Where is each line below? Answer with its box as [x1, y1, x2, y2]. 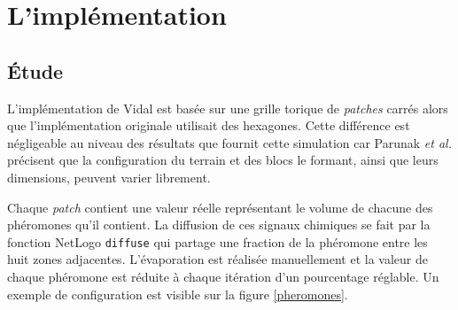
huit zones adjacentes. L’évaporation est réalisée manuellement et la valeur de [7, 250, 429, 268]
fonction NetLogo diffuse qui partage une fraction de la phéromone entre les [7, 232, 428, 251]
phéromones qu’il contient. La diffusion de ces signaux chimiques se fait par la [7, 215, 431, 234]
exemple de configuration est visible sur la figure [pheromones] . [7, 284, 348, 303]
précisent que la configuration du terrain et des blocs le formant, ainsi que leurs [7, 151, 439, 169]
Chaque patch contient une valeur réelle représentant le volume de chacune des [7, 198, 433, 216]
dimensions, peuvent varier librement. [7, 167, 211, 186]
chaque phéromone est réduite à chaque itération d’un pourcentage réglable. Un [7, 267, 439, 285]
